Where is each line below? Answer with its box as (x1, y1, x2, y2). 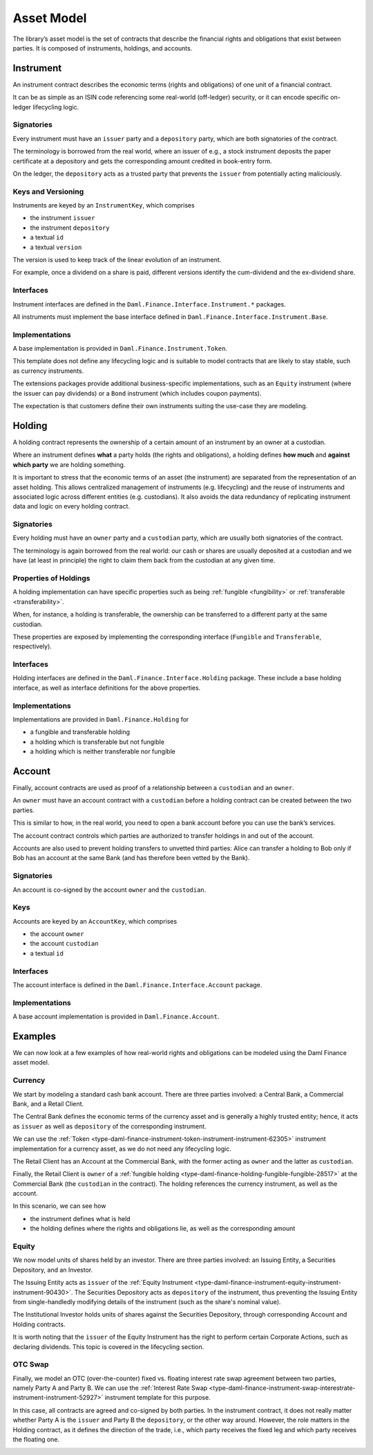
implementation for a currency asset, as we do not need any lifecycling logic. (12, 1144, 231, 1153)
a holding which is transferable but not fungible (30, 738, 165, 746)
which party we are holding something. (12, 460, 126, 468)
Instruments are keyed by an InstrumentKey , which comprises (12, 201, 195, 210)
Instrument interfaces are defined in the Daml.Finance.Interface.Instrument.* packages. (12, 300, 286, 308)
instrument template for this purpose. (104, 1393, 211, 1402)
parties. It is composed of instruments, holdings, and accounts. (12, 44, 193, 52)
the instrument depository (30, 223, 110, 232)
